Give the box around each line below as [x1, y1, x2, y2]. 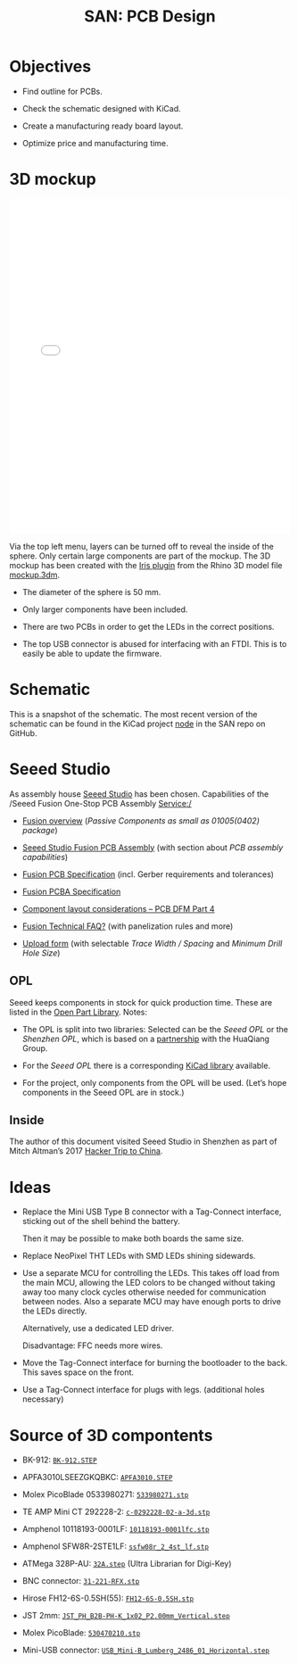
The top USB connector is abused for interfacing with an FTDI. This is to [21, 638, 287, 649]
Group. [21, 1042, 48, 1054]
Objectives [9, 56, 92, 77]
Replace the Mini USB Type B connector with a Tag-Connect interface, [21, 1206, 282, 1217]
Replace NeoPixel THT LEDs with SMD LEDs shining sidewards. [21, 1251, 256, 1262]
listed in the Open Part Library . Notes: [9, 1006, 148, 1017]
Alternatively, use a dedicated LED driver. [21, 1323, 174, 1334]
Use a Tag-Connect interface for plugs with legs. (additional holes [21, 1385, 265, 1395]
